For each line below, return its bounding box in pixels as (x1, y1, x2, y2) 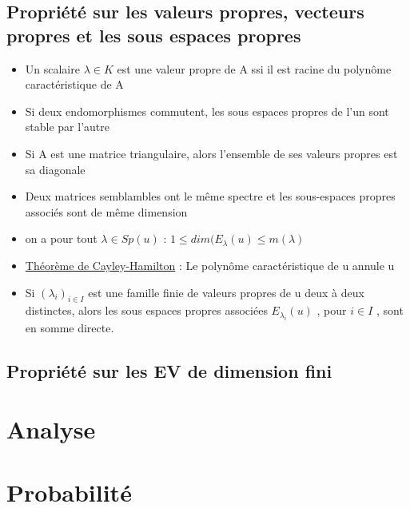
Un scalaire (25, 60, 80, 77)
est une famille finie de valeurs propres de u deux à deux (88, 284, 364, 300)
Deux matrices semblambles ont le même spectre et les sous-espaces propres (25, 188, 396, 204)
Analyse (6, 413, 96, 446)
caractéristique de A (25, 76, 124, 93)
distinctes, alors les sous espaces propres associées (25, 302, 268, 319)
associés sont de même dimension (25, 203, 188, 220)
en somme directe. (25, 319, 114, 335)
